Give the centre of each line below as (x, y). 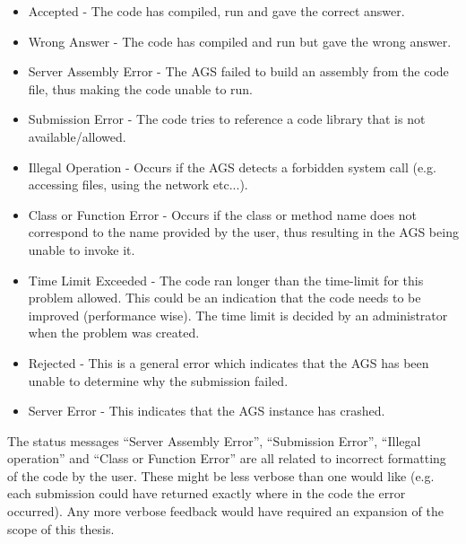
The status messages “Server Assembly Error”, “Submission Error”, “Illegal (214, 440)
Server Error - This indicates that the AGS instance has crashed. (207, 411)
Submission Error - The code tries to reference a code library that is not (227, 119)
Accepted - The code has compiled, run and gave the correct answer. (216, 11)
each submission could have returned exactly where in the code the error (207, 493)
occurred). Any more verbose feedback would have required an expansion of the (225, 511)
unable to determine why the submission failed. (158, 380)
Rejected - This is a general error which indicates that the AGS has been (229, 362)
